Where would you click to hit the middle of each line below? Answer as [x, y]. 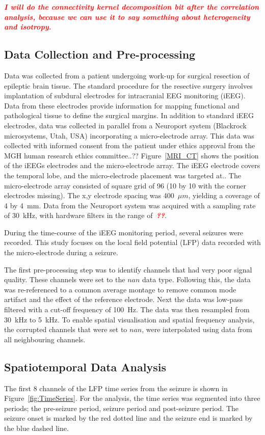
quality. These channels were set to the [65, 279]
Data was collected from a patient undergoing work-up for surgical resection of [127, 75]
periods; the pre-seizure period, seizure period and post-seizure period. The [121, 408]
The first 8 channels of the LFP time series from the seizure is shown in [116, 388]
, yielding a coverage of [224, 195]
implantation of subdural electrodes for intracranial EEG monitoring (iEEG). [125, 96]
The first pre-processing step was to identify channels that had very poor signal [128, 269]
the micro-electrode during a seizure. [61, 252]
